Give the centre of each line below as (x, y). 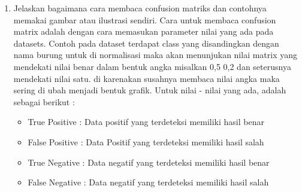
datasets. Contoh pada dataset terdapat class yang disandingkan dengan (146, 43)
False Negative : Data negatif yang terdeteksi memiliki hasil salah (148, 182)
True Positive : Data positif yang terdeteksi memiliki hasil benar (146, 122)
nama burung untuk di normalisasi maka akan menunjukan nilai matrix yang (155, 55)
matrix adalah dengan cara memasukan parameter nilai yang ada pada (144, 31)
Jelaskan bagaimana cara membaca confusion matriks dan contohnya (140, 8)
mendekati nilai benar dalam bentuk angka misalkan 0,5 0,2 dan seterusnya (152, 66)
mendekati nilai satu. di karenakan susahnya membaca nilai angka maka (147, 78)
